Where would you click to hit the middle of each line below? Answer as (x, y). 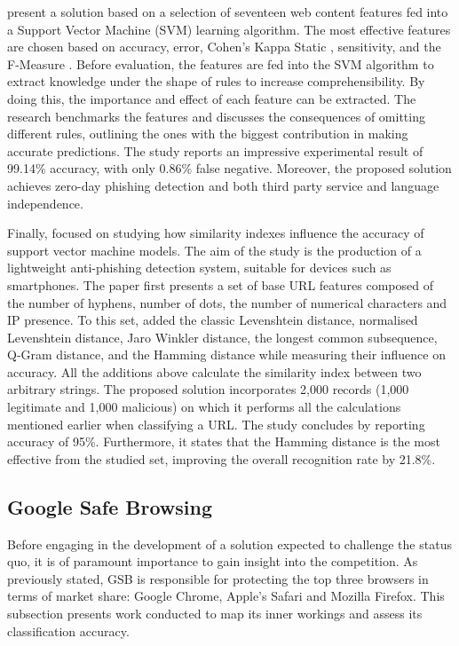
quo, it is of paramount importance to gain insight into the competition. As (213, 561)
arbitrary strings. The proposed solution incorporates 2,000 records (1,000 (208, 389)
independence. (45, 203)
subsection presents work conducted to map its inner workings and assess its (215, 614)
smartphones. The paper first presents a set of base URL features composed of (220, 284)
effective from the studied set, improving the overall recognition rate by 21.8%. (222, 458)
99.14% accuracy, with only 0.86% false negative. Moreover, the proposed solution (229, 168)
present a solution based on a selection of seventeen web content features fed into (228, 12)
